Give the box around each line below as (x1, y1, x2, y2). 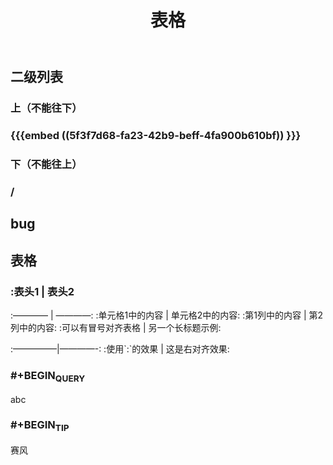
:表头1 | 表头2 (10, 284, 75, 298)
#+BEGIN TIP (10, 418, 70, 434)
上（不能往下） (10, 101, 83, 115)
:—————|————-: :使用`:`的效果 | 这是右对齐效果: (10, 342, 230, 355)
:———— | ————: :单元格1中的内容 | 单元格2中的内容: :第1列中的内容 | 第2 (10, 309, 324, 321)
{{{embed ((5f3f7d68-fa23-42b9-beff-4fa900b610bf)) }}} (10, 129, 302, 143)
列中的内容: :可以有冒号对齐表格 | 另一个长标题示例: (10, 321, 222, 333)
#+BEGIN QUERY (10, 368, 86, 385)
